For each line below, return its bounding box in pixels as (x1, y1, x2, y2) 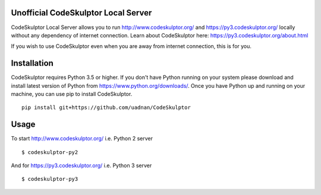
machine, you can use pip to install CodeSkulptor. (11, 90, 133, 97)
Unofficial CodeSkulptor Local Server (11, 8, 152, 18)
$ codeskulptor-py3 (21, 175, 78, 183)
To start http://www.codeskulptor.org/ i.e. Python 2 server (11, 135, 153, 142)
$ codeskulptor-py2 (21, 149, 78, 155)
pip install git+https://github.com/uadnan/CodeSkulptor (21, 104, 191, 111)
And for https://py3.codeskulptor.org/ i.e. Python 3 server (11, 162, 152, 169)
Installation (11, 58, 53, 68)
